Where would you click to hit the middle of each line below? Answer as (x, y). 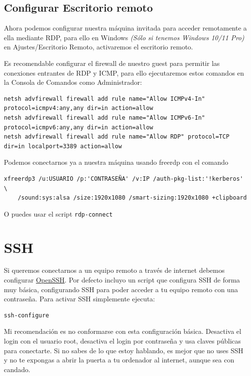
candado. (17, 369)
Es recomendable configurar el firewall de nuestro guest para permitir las (112, 63)
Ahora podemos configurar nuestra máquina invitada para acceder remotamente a (125, 28)
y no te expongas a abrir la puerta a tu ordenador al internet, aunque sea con (119, 360)
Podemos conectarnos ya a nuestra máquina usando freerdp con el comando (116, 162)
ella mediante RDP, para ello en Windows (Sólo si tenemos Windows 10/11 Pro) (124, 37)
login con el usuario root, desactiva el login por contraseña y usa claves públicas (123, 341)
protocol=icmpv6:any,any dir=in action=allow (78, 127)
